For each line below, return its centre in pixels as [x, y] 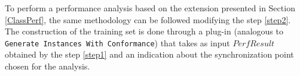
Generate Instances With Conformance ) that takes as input [117, 42]
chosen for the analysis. [48, 66]
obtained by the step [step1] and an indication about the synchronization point [149, 54]
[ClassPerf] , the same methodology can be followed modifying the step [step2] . [148, 19]
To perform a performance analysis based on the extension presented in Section [150, 8]
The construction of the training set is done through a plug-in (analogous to [144, 31]
